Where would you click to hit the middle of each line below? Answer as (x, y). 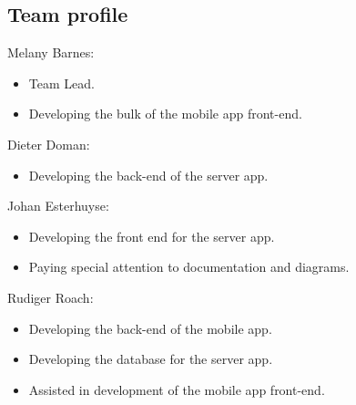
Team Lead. (61, 83)
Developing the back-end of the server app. (148, 175)
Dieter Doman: (49, 144)
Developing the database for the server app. (151, 359)
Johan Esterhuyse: (58, 206)
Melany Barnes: (51, 52)
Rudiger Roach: (51, 297)
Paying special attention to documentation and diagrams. (189, 267)
